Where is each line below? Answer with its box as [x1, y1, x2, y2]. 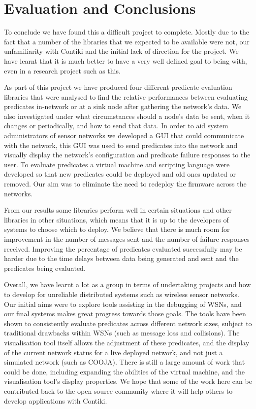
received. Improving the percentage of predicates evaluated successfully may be [4, 243, 242, 254]
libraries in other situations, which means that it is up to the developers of [4, 214, 229, 224]
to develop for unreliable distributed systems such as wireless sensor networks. [4, 289, 239, 299]
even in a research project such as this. [4, 65, 121, 75]
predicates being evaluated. [4, 262, 86, 273]
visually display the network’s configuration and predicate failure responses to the [4, 149, 251, 160]
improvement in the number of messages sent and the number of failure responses [4, 234, 250, 244]
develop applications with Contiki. [4, 395, 107, 406]
